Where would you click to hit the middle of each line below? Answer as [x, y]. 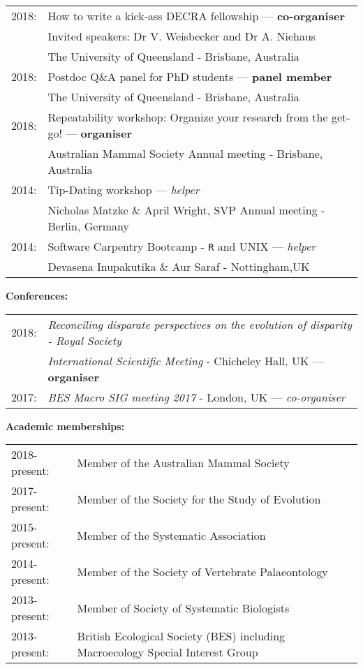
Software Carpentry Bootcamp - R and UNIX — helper [182, 246]
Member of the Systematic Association [171, 535]
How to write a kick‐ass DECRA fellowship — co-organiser [196, 16]
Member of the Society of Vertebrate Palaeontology [202, 571]
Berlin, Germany [88, 226]
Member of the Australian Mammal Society [183, 462]
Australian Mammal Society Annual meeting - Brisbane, [185, 153]
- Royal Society [84, 340]
